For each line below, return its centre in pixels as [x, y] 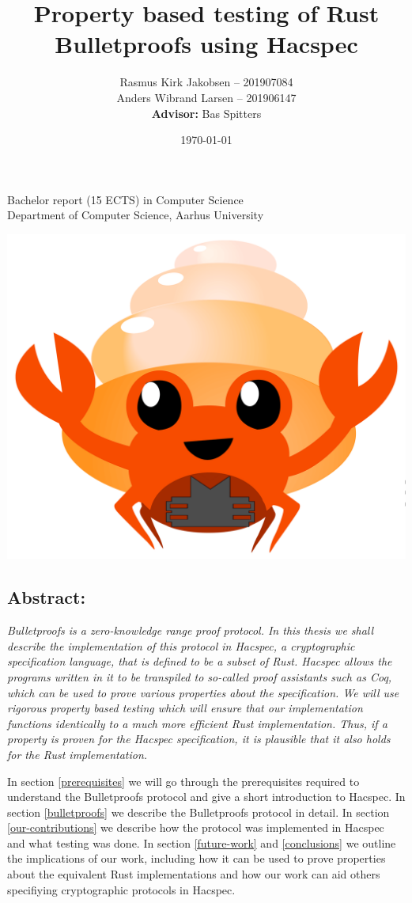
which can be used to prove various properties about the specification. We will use [203, 692]
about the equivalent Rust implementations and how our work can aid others [194, 874]
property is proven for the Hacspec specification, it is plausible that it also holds [199, 739]
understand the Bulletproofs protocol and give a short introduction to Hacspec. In [206, 797]
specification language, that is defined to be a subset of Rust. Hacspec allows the [200, 661]
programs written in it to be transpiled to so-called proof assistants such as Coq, [200, 676]
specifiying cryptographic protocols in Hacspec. [121, 889]
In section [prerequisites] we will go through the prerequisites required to [183, 781]
